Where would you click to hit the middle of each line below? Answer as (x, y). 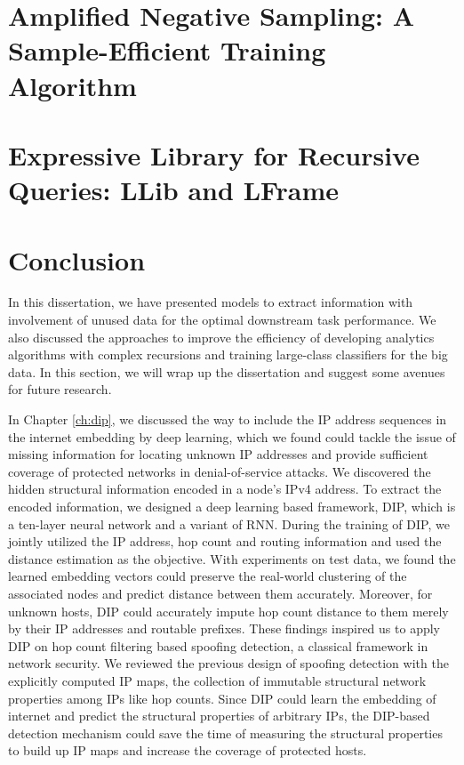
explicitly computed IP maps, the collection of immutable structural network (217, 680)
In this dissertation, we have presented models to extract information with (211, 302)
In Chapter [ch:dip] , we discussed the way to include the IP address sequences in (228, 419)
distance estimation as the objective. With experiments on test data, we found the (232, 558)
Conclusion (77, 259)
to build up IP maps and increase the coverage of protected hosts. (188, 750)
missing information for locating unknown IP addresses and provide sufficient (218, 454)
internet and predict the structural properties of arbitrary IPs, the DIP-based (219, 716)
